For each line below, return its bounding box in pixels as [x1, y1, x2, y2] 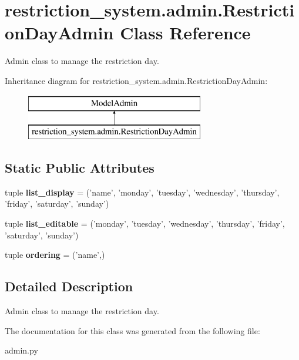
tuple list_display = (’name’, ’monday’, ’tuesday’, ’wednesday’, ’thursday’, [5, 186, 280, 198]
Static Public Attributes [5, 159, 154, 177]
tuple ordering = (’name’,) [5, 248, 105, 261]
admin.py [5, 344, 38, 356]
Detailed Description [5, 277, 133, 295]
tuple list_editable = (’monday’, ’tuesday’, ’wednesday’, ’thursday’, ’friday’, [5, 217, 285, 230]
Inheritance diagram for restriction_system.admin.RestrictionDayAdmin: [5, 74, 268, 86]
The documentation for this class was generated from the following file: [5, 324, 260, 337]
